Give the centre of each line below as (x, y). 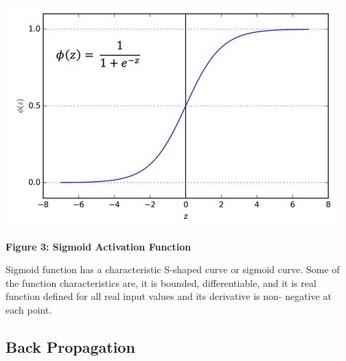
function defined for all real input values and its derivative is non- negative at (169, 296)
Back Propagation (70, 346)
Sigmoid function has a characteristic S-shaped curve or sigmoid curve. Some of (173, 269)
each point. (29, 309)
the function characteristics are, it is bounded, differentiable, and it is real (161, 282)
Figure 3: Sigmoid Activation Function (99, 246)
